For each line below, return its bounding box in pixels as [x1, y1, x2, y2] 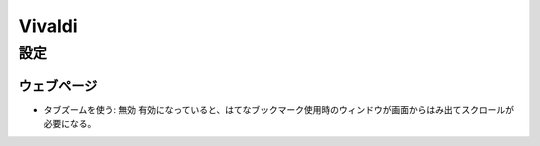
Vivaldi [18, 15, 79, 37]
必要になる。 [43, 118, 97, 130]
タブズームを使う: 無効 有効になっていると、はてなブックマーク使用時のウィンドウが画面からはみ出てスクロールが [43, 103, 515, 115]
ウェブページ [18, 77, 98, 94]
